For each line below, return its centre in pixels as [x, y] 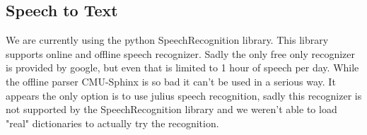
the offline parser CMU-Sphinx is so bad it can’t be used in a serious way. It [171, 81]
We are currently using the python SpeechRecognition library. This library [167, 40]
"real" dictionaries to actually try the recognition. [112, 123]
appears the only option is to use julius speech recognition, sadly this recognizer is [184, 95]
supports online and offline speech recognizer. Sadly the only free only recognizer [180, 53]
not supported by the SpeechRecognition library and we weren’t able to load [171, 109]
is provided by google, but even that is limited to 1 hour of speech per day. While [182, 67]
